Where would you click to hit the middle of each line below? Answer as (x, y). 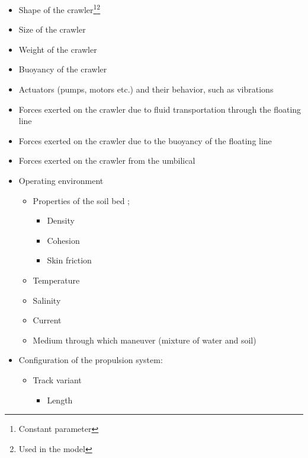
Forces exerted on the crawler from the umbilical (107, 160)
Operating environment (61, 180)
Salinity (47, 300)
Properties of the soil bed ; (81, 200)
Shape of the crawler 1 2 (60, 9)
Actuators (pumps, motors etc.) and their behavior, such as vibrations (146, 89)
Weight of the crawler (58, 49)
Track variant (57, 379)
